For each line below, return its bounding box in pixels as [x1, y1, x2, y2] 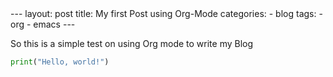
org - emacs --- [10, 18, 76, 30]
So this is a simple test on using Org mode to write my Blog [10, 38, 254, 49]
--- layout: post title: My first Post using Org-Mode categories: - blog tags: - [10, 8, 323, 19]
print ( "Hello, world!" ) [10, 57, 110, 67]
